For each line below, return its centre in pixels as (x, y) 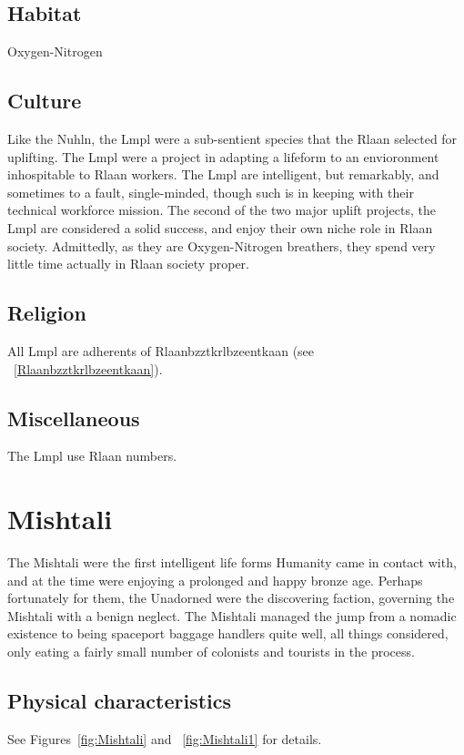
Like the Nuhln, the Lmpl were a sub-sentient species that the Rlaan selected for (232, 138)
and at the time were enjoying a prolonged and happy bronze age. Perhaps (215, 580)
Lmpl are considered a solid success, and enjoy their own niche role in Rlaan (220, 227)
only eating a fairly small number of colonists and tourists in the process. (211, 652)
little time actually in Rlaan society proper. (128, 264)
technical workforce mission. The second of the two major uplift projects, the (222, 210)
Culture (45, 101)
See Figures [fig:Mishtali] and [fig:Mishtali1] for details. (165, 738)
